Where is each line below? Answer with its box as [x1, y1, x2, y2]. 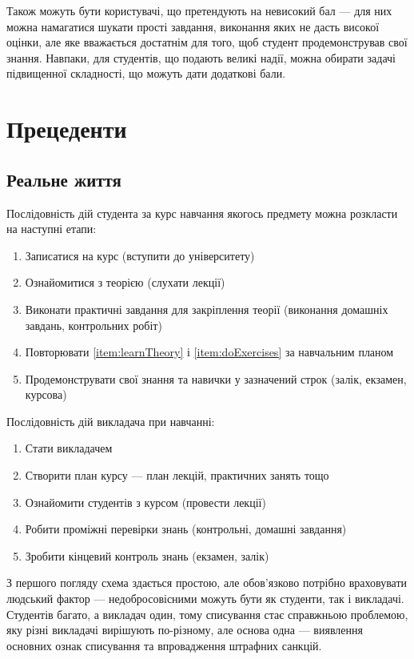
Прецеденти [6, 112, 127, 145]
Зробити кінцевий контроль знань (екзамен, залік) [25, 547, 269, 564]
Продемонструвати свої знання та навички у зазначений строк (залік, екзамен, [25, 370, 407, 387]
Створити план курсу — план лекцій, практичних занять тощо [25, 467, 329, 484]
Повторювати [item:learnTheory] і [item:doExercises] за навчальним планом [25, 344, 394, 360]
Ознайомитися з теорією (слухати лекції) [25, 274, 225, 291]
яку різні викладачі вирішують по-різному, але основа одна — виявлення [6, 621, 363, 638]
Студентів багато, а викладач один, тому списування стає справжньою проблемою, [6, 605, 408, 622]
